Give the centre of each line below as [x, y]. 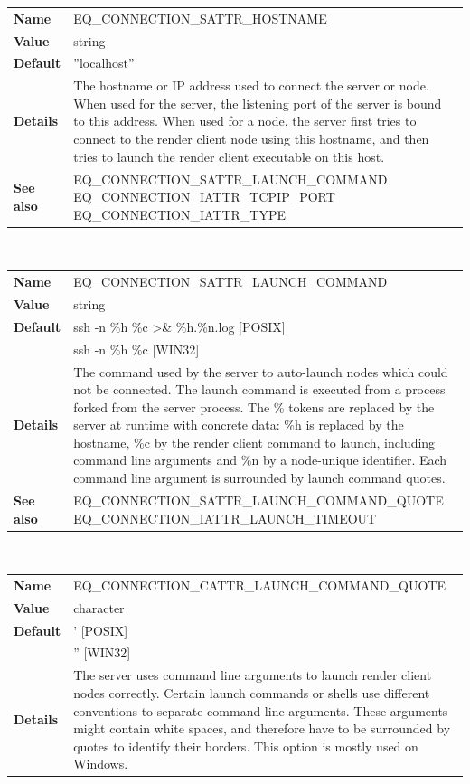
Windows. [101, 764]
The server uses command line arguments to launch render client [253, 675]
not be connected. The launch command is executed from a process [259, 389]
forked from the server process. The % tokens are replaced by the [254, 406]
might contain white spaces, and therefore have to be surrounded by [262, 728]
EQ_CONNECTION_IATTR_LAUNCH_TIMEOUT [225, 518]
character [99, 607]
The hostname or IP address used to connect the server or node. [251, 85]
